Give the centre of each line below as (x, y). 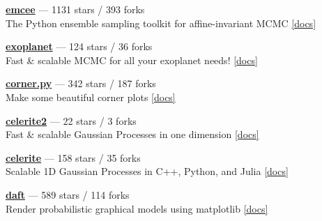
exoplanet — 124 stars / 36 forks (79, 46)
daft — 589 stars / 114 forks (68, 194)
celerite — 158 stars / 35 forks (73, 157)
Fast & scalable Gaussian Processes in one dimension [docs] (132, 134)
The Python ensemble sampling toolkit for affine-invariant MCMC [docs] (161, 23)
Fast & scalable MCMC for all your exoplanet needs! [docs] (132, 60)
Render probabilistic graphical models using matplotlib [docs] (137, 208)
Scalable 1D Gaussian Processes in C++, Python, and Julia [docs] (147, 171)
